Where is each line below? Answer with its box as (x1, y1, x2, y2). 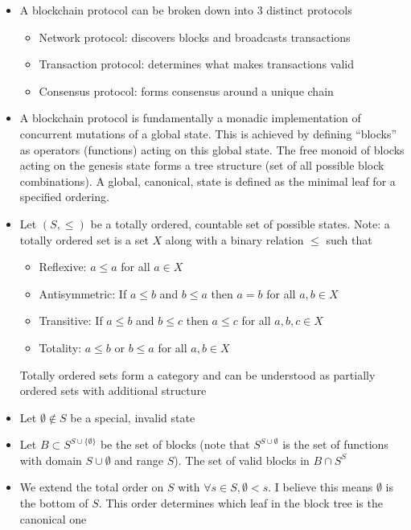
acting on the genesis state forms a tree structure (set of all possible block (19, 157, 384, 174)
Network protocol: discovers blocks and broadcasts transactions (39, 28, 351, 45)
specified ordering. (19, 188, 109, 205)
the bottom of (19, 495, 88, 512)
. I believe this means (268, 479, 373, 495)
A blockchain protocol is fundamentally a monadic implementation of (19, 109, 361, 126)
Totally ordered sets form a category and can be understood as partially (19, 366, 376, 383)
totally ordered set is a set (19, 231, 149, 248)
